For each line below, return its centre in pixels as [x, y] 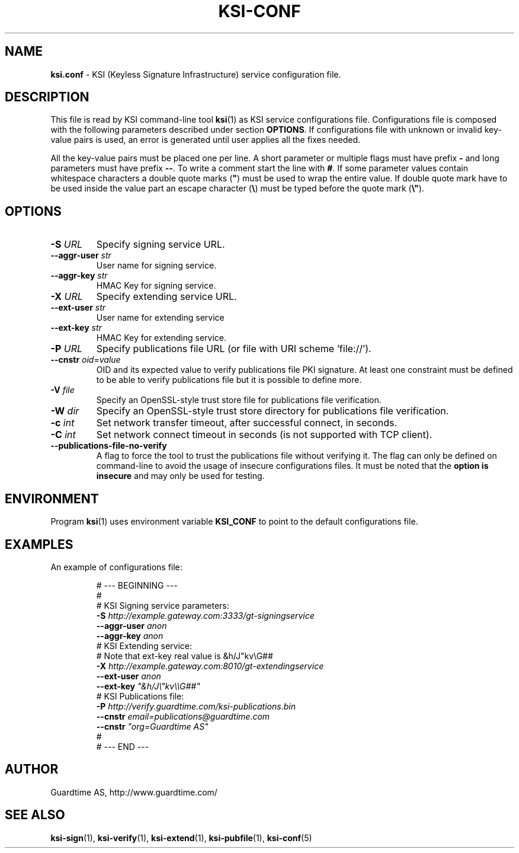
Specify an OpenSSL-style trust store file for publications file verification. [239, 400]
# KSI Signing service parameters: [163, 605]
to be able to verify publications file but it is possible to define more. [229, 380]
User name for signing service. [156, 266]
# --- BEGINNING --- [137, 585]
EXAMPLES [39, 544]
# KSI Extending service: [144, 646]
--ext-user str [78, 308]
